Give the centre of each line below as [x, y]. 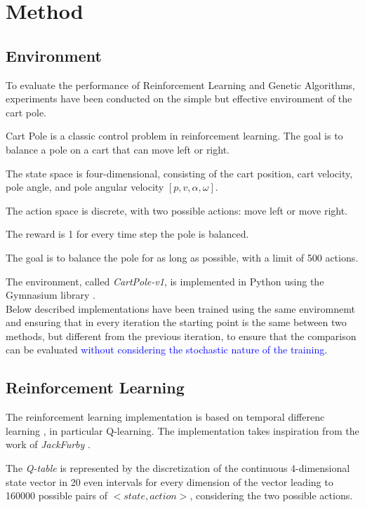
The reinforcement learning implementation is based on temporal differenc [165, 417]
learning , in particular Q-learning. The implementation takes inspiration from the [182, 430]
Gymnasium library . [51, 295]
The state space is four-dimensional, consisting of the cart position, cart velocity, [179, 173]
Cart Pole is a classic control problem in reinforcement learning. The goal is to [174, 136]
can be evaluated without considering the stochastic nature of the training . [167, 350]
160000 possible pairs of [57, 495]
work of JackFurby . [48, 444]
